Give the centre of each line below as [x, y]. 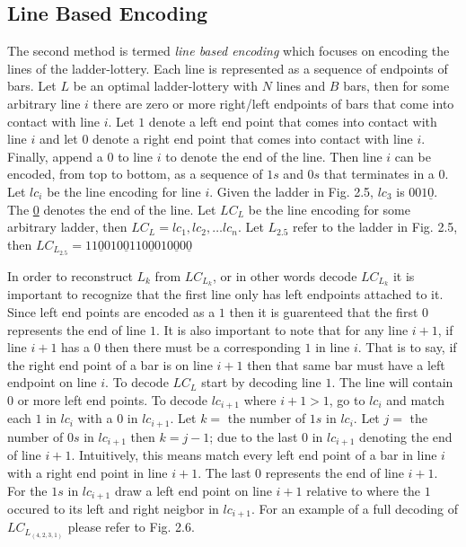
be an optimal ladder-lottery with [166, 86]
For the [27, 490]
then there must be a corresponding [202, 347]
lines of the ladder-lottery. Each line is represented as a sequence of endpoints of [228, 68]
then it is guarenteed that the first [324, 312]
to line [136, 156]
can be [413, 156]
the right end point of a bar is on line [110, 364]
